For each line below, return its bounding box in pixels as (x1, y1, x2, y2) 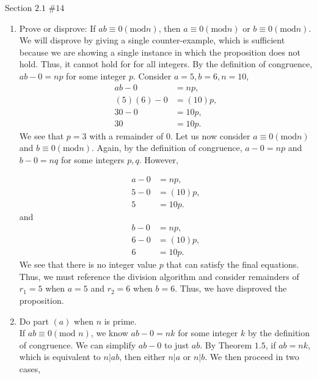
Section (5, 1, 32, 13)
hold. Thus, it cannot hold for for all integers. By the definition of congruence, (19, 57, 313, 70)
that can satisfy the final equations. (166, 258, 299, 271)
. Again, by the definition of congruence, (92, 141, 242, 154)
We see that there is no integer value (19, 258, 156, 271)
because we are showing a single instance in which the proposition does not (19, 45, 301, 58)
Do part (19, 314, 49, 327)
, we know (90, 326, 128, 339)
